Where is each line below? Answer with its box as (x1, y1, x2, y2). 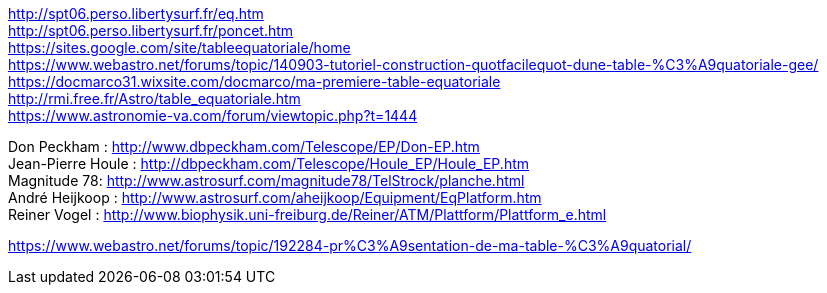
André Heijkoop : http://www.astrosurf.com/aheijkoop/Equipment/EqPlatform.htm (8, 189, 542, 206)
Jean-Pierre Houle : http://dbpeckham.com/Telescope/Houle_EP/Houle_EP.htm (8, 155, 529, 172)
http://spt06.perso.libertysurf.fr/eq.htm (8, 5, 264, 22)
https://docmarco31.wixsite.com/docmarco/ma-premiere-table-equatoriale (8, 73, 501, 90)
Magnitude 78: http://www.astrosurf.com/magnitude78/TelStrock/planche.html (8, 172, 525, 189)
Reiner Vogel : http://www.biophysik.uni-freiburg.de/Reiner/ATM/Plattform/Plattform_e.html (8, 206, 607, 223)
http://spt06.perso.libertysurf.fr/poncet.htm (8, 22, 294, 39)
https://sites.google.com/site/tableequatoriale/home (8, 39, 351, 56)
